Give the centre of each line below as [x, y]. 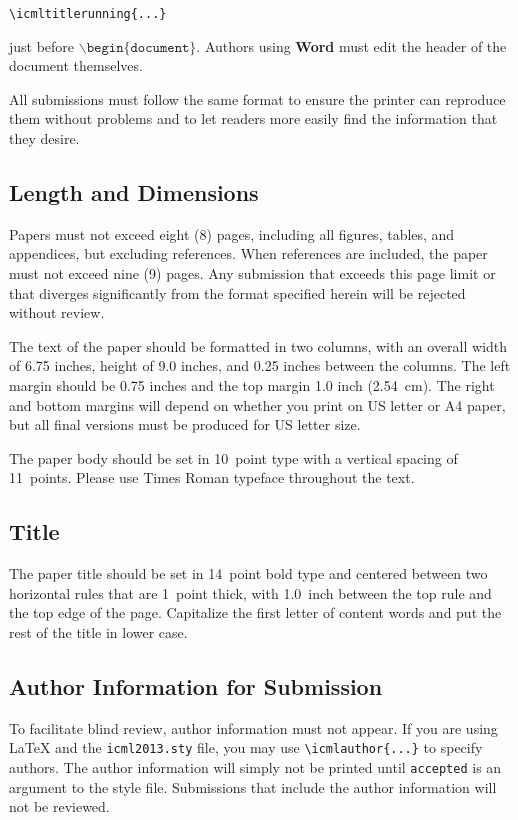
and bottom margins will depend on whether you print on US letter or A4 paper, [257, 404]
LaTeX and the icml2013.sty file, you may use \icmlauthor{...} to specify [246, 747]
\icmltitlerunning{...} [88, 14]
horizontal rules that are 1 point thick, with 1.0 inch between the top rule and [250, 592]
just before [42, 45]
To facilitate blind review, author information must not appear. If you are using [253, 727]
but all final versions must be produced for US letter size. [185, 424]
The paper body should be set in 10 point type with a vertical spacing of [233, 457]
